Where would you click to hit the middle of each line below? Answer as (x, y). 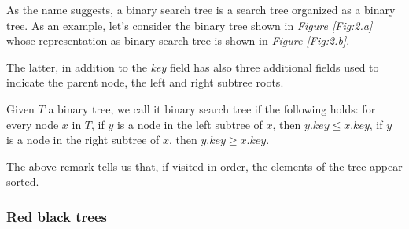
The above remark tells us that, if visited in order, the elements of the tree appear (204, 166)
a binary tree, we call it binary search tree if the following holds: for (212, 108)
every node (33, 124)
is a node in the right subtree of (83, 140)
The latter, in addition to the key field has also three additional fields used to (193, 66)
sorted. (23, 181)
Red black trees (57, 216)
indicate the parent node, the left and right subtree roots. (145, 82)
